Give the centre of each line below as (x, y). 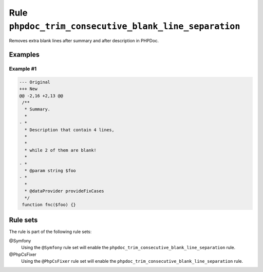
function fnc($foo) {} (49, 205)
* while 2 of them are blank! (61, 150)
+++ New (28, 89)
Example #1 (23, 69)
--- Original (35, 82)
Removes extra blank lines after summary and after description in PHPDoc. (84, 41)
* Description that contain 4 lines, (69, 130)
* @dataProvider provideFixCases (64, 191)
